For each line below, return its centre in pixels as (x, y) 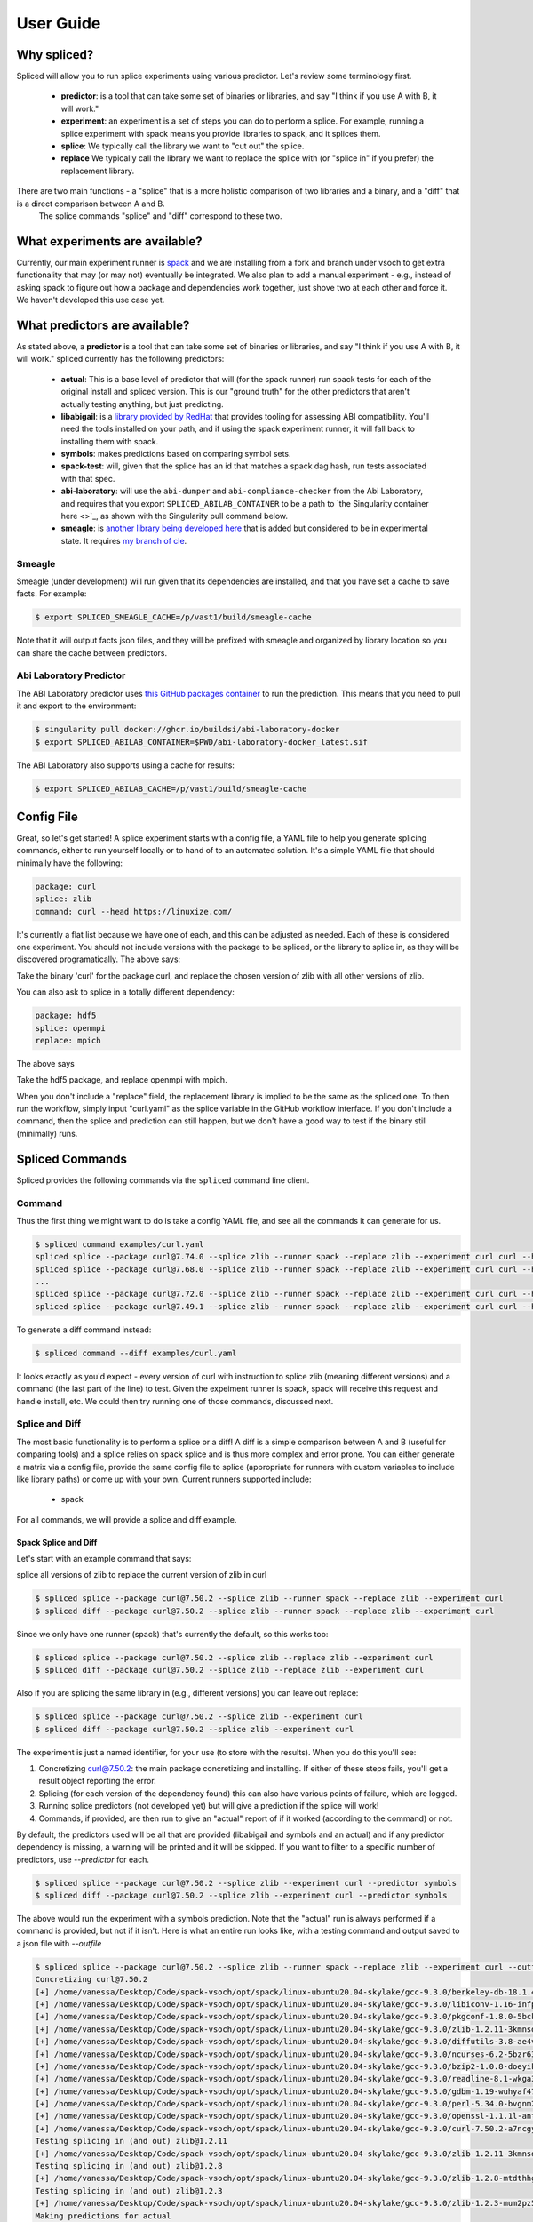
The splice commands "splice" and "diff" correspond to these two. (161, 216)
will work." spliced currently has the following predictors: (120, 359)
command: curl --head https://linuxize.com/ (134, 911)
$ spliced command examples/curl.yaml (119, 1244)
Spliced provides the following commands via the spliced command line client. (163, 1180)
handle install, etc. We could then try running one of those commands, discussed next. (175, 1401)
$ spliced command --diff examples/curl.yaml (136, 1353)
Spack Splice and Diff (57, 1542)
